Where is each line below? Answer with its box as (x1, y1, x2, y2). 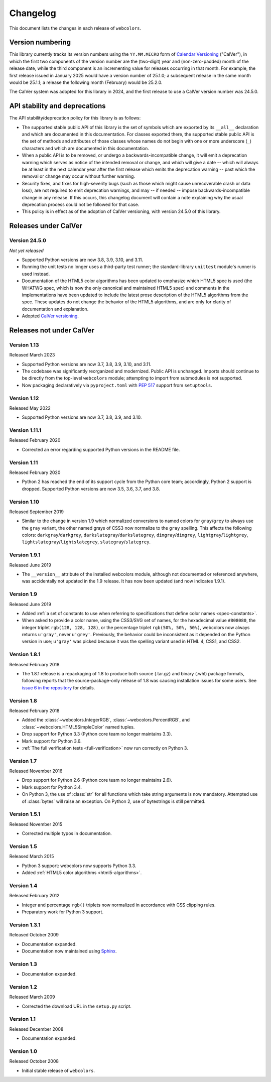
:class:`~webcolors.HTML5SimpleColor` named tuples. (22, 724, 135, 730)
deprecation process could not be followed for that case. (22, 201, 140, 207)
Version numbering (9, 38, 71, 47)
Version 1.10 (9, 498, 40, 505)
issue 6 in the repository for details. (22, 684, 95, 690)
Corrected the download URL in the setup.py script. (22, 1003, 131, 1009)
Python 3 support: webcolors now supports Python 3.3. (22, 863, 137, 869)
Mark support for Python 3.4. (22, 784, 82, 790)
